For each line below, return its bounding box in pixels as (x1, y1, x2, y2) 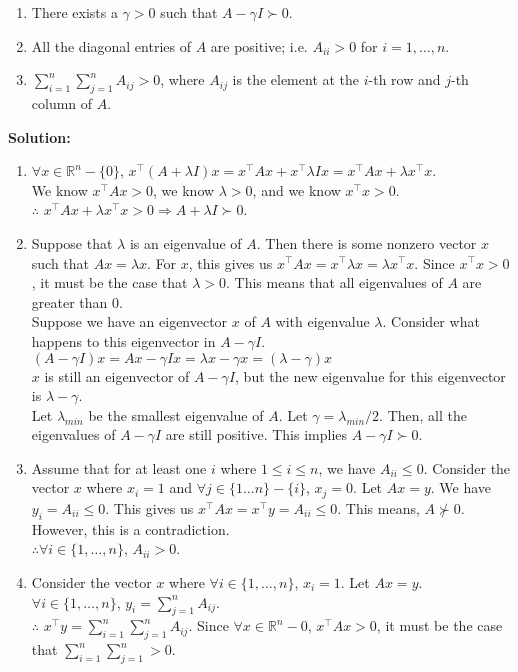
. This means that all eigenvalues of (225, 272, 443, 293)
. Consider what (382, 311, 480, 332)
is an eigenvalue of (129, 232, 242, 253)
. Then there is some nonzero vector (256, 232, 477, 253)
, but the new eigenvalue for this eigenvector (235, 365, 506, 386)
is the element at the (232, 69, 360, 90)
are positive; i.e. (210, 35, 308, 56)
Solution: (8, 126, 71, 147)
